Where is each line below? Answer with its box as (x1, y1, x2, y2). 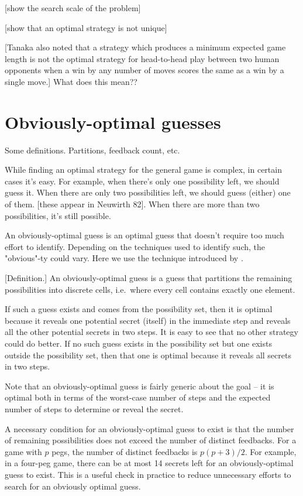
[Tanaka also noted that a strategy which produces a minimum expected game (5, 41, 286, 53)
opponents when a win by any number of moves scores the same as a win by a (5, 64, 284, 76)
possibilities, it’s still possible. (5, 209, 111, 221)
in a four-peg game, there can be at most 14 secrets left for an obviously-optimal (5, 457, 294, 469)
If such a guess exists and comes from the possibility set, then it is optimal (5, 303, 273, 315)
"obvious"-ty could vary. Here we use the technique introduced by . (5, 252, 243, 264)
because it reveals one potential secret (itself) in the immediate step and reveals (5, 314, 291, 326)
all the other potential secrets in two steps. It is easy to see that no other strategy (5, 326, 298, 338)
